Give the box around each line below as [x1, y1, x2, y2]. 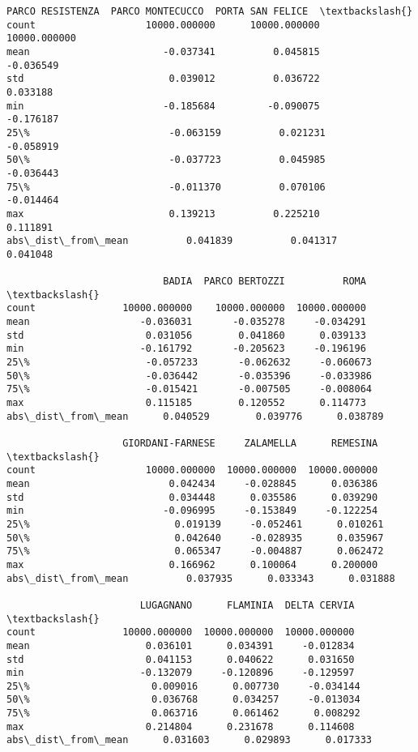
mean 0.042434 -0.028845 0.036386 [6, 477, 378, 489]
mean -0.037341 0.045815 [6, 45, 320, 58]
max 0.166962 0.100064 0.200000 [6, 558, 378, 570]
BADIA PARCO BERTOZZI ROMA [163, 276, 366, 288]
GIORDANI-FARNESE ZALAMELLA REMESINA [122, 438, 378, 449]
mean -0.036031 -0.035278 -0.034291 [6, 316, 366, 328]
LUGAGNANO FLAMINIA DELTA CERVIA [139, 599, 355, 611]
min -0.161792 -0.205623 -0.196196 [6, 343, 366, 355]
